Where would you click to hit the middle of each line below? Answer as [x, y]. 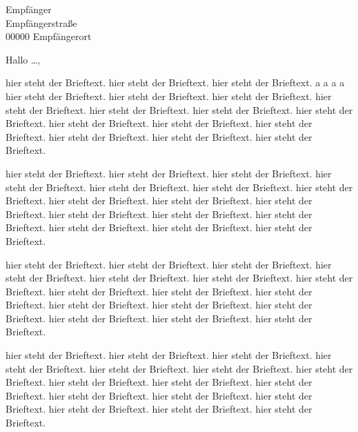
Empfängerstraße [41, 22]
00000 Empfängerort [49, 36]
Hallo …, [23, 59]
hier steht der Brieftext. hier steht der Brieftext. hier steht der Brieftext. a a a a [175, 82]
